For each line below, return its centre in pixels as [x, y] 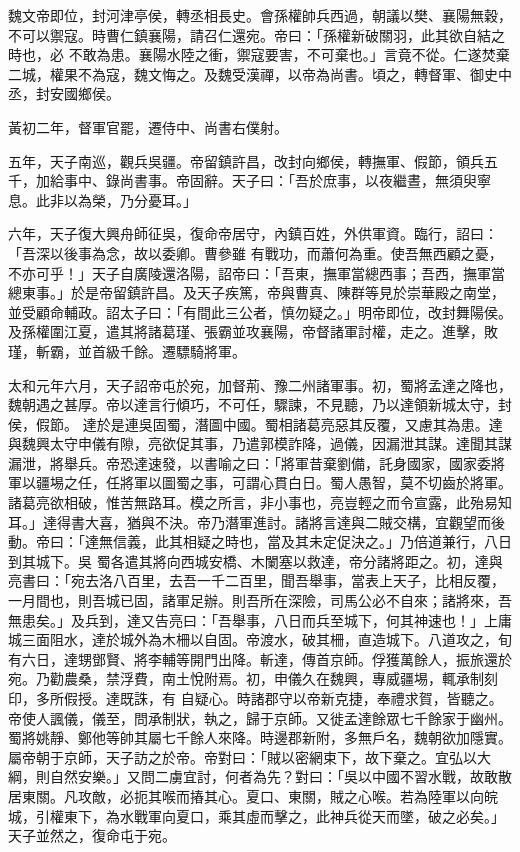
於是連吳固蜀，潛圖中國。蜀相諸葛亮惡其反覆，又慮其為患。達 [299, 423]
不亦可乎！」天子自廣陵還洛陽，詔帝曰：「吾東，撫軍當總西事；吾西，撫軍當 [256, 272]
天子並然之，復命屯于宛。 [92, 835]
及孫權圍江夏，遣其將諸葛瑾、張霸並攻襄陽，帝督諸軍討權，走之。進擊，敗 [253, 331]
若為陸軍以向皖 [448, 795]
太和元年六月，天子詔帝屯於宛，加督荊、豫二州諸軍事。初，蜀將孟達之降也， [260, 384]
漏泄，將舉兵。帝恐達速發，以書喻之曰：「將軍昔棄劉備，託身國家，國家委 [249, 462]
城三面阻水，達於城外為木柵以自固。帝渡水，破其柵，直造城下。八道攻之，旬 [260, 639]
